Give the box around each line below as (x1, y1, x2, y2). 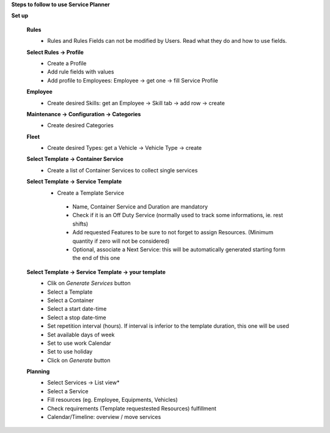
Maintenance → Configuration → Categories (26, 110, 141, 117)
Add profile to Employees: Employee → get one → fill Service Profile (47, 76, 218, 84)
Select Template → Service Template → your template (26, 268, 166, 275)
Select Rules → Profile (26, 48, 84, 56)
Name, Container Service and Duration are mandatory (72, 203, 208, 210)
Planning (26, 368, 50, 376)
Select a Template (47, 288, 93, 295)
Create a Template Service (57, 189, 125, 196)
